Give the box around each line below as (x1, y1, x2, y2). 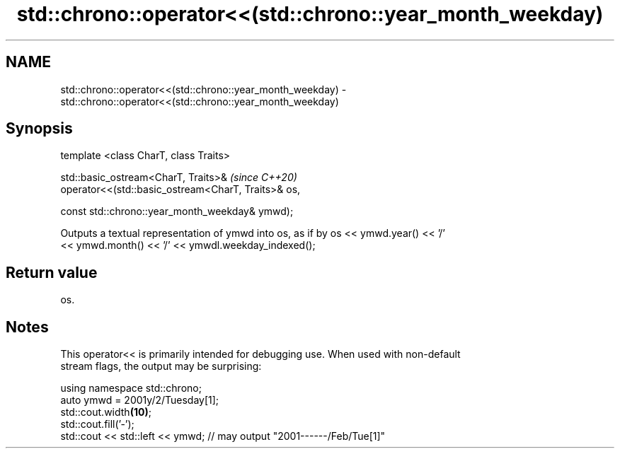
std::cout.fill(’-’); (60, 418, 134, 431)
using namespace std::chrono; (60, 382, 202, 395)
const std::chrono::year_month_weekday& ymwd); (60, 205, 294, 218)
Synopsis (6, 120, 73, 138)
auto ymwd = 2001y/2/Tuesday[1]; (60, 394, 219, 407)
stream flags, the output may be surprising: (60, 360, 262, 373)
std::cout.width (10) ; (60, 406, 151, 419)
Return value (6, 263, 98, 281)
